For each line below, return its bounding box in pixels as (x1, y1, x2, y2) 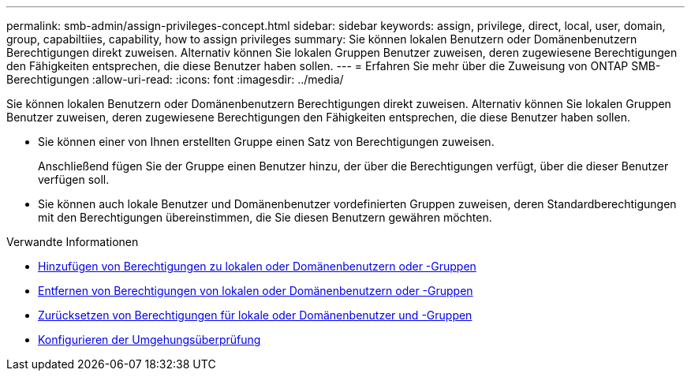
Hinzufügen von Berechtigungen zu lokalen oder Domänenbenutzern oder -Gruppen (38, 259, 476, 273)
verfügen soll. (38, 173, 110, 186)
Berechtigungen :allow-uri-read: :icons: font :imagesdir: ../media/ (6, 73, 344, 86)
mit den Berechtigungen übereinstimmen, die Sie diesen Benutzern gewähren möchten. (38, 211, 492, 224)
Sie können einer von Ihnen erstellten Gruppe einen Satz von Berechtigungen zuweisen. (38, 135, 495, 148)
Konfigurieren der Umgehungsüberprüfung (38, 333, 261, 346)
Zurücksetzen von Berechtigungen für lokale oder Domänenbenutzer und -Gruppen (38, 308, 472, 322)
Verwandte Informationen (6, 235, 139, 248)
